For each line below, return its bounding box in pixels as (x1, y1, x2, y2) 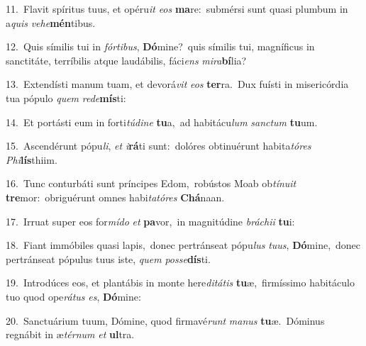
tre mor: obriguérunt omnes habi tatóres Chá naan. (6, 189, 225, 204)
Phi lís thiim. (6, 152, 57, 167)
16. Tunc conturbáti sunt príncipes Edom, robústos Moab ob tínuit (6, 176, 296, 191)
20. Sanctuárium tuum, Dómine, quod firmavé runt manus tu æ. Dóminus (6, 313, 325, 328)
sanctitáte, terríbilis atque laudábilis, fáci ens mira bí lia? (6, 52, 247, 67)
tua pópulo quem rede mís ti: (6, 90, 126, 105)
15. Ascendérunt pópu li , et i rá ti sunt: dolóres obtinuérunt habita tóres (6, 138, 311, 153)
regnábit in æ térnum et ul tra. (6, 327, 135, 342)
